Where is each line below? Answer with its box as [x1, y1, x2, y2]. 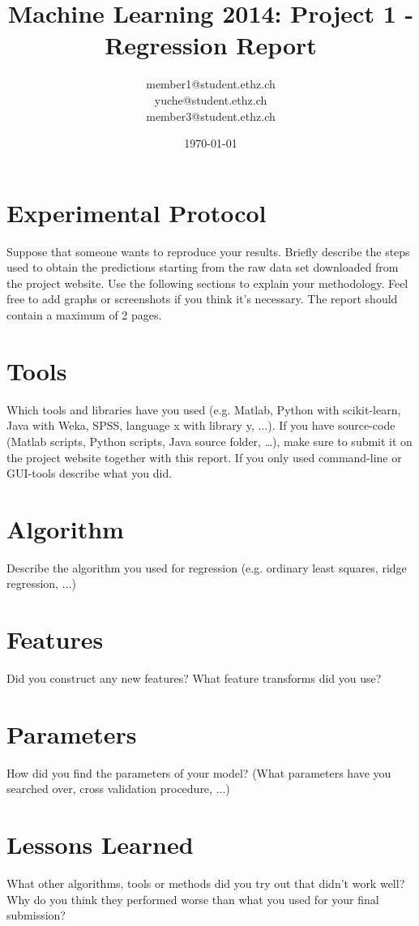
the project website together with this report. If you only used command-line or [6, 448, 402, 465]
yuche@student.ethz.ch [154, 91, 267, 108]
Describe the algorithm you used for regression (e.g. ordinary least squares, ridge [6, 559, 407, 576]
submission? [6, 907, 66, 924]
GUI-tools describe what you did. [6, 465, 173, 482]
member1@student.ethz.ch [146, 75, 276, 92]
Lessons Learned [6, 828, 194, 861]
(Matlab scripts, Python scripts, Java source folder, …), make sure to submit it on [6, 432, 413, 449]
